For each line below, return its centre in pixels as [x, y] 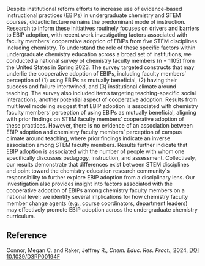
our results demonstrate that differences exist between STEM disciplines [98, 164]
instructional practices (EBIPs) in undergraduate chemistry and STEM [94, 15]
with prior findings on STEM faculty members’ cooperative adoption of [95, 119]
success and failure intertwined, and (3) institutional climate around [91, 87]
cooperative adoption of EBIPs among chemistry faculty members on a [95, 190]
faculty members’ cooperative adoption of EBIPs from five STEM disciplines [102, 41]
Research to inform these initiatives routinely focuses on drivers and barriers [103, 28]
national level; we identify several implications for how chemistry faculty [97, 197]
